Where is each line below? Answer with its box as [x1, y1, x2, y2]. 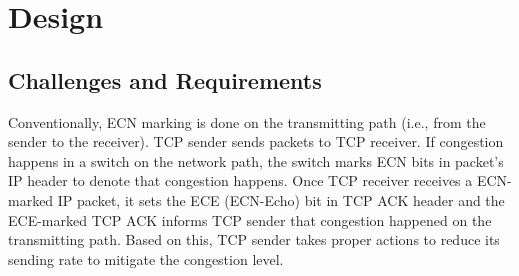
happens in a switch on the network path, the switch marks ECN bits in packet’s [8, 150, 504, 171]
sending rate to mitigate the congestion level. [8, 248, 284, 269]
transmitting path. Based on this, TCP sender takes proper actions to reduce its [8, 229, 500, 250]
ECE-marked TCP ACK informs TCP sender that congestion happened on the [8, 209, 492, 230]
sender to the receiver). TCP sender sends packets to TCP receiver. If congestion [8, 131, 504, 152]
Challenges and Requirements [8, 64, 322, 95]
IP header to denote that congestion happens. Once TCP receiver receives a [8, 170, 473, 191]
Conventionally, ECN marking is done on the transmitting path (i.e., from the [8, 111, 486, 132]
